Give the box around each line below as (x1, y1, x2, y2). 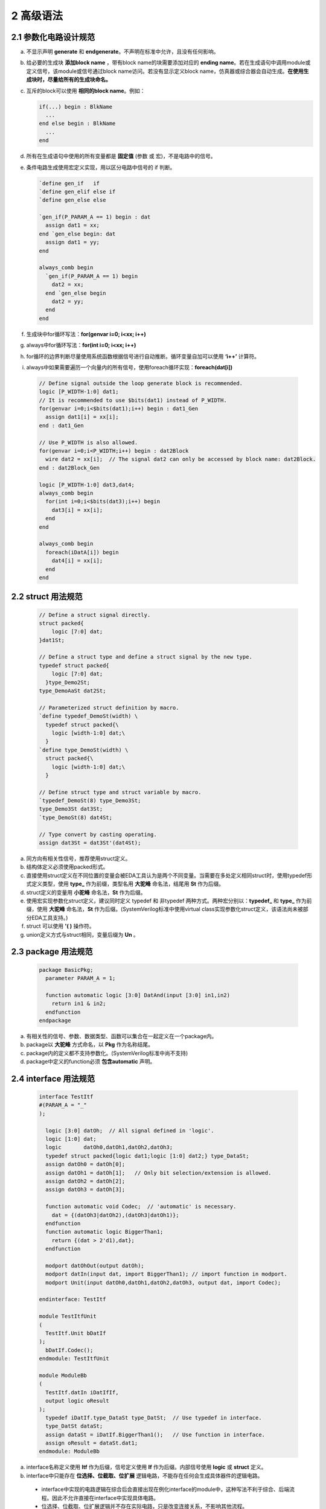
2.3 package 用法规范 (11, 946, 93, 957)
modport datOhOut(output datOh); (45, 1262, 144, 1269)
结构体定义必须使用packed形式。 (26, 863, 109, 870)
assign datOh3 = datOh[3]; (45, 1186, 126, 1193)
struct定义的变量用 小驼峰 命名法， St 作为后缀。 (26, 888, 146, 896)
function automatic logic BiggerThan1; (45, 1228, 164, 1236)
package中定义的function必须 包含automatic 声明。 (26, 1058, 156, 1065)
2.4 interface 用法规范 (11, 1073, 95, 1083)
